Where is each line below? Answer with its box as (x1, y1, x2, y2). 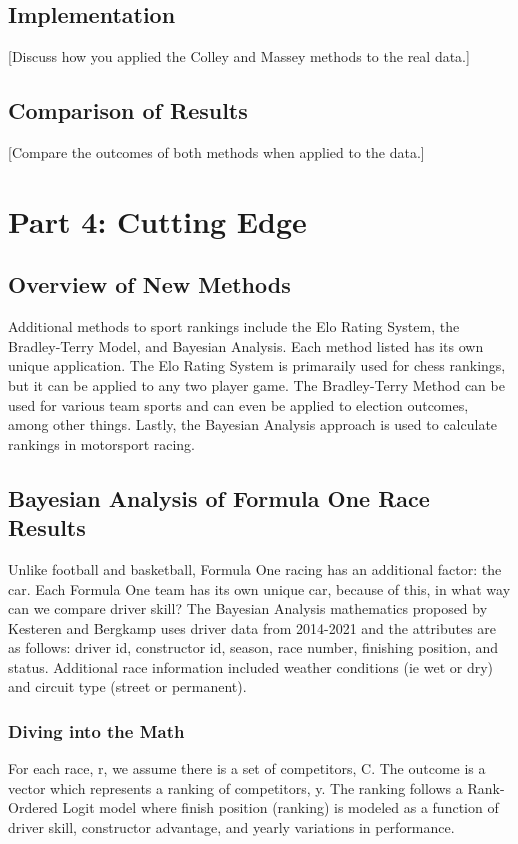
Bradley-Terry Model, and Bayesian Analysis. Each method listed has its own (8, 335, 484, 356)
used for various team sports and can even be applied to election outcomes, (8, 394, 469, 415)
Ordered (8, 797, 58, 818)
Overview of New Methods (8, 269, 291, 300)
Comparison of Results (8, 95, 248, 126)
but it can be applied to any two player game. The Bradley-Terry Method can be (8, 374, 505, 395)
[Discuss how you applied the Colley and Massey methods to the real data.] (8, 46, 470, 67)
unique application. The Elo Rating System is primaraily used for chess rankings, (8, 355, 506, 376)
